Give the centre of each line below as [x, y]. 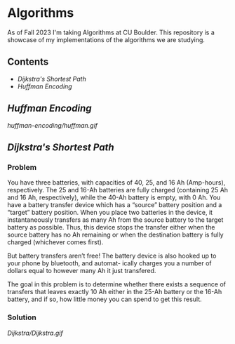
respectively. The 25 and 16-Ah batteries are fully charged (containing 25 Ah [118, 190]
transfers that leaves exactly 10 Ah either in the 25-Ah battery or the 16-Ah [115, 292]
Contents [28, 62]
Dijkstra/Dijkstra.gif [35, 333]
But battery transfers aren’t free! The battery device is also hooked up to [112, 256]
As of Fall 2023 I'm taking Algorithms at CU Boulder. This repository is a [111, 32]
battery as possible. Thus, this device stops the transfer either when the [111, 227]
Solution [22, 317]
